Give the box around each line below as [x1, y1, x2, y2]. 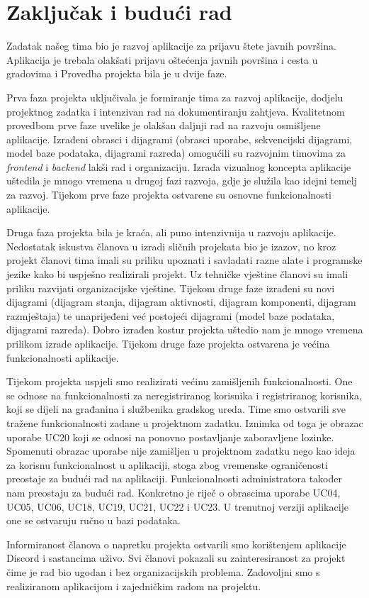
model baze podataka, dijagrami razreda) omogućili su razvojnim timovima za [6, 145, 346, 160]
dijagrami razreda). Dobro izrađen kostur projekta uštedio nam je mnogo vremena [6, 322, 363, 337]
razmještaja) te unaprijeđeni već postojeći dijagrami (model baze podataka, [6, 308, 335, 323]
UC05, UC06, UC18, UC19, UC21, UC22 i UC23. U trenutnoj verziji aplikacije [6, 499, 349, 514]
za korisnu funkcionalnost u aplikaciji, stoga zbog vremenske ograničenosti [6, 457, 328, 472]
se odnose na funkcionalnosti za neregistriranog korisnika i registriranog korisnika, [6, 387, 362, 402]
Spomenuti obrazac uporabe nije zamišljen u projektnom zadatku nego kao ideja [6, 443, 356, 458]
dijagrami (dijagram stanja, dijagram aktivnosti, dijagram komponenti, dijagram [6, 294, 356, 309]
